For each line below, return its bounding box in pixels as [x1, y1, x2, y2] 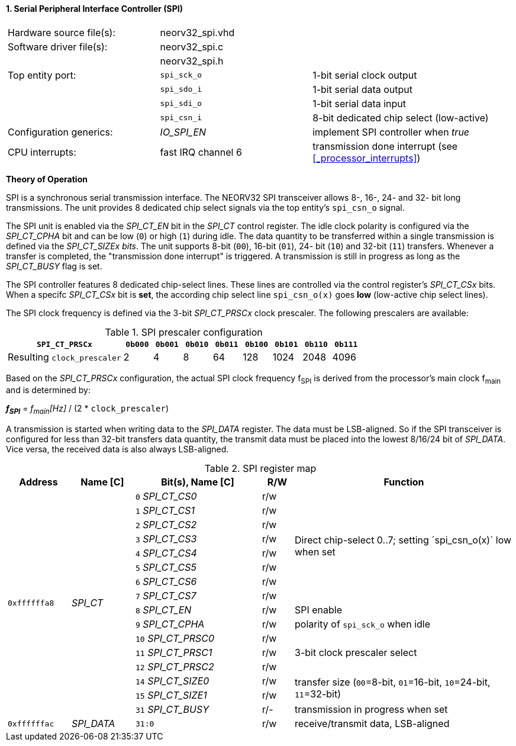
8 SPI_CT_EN [136, 604, 192, 616]
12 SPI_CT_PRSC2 [136, 661, 214, 673]
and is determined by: [6, 385, 91, 395]
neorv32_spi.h [160, 54, 224, 67]
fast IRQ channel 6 [160, 146, 242, 158]
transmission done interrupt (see [312, 140, 458, 152]
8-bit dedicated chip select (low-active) [312, 111, 489, 124]
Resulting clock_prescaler [8, 351, 121, 363]
